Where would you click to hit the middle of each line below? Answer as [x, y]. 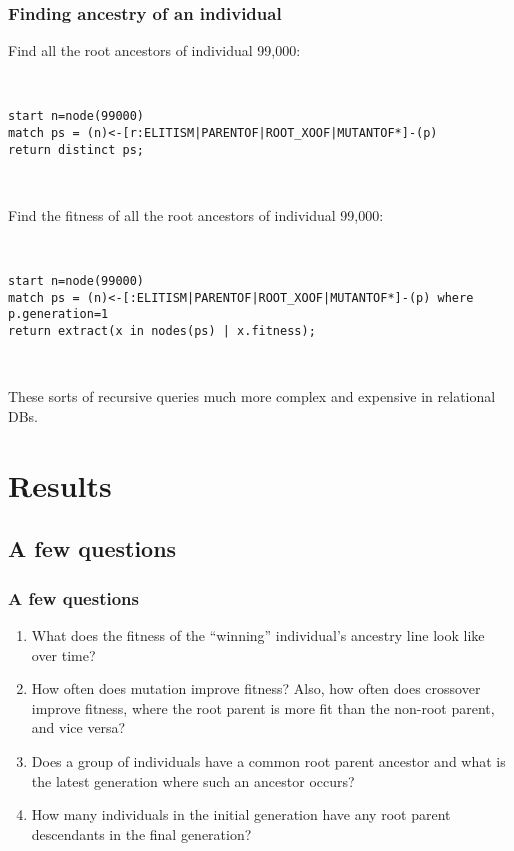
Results [60, 484]
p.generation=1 [58, 314]
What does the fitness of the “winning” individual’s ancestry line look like [258, 634]
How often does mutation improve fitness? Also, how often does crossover [256, 688]
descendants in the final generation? [141, 833]
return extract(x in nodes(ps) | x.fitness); [162, 331]
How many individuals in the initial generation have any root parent [241, 814]
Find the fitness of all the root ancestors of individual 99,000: [196, 214]
